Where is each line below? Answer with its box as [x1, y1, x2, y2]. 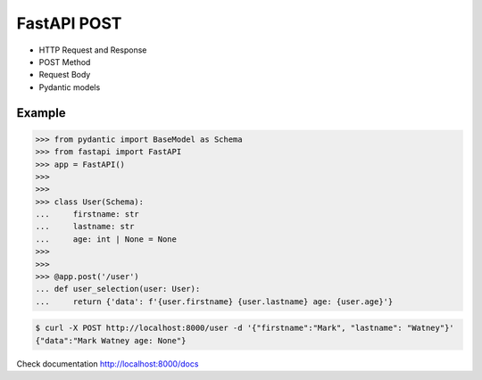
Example [16, 105, 66, 120]
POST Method [38, 56, 91, 67]
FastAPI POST [16, 13, 122, 33]
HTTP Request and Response [38, 45, 147, 55]
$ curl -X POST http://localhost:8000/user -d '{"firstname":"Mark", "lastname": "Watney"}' [35, 323, 454, 334]
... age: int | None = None [35, 234, 178, 244]
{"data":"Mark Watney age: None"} [35, 335, 187, 345]
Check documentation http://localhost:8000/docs [16, 358, 199, 369]
